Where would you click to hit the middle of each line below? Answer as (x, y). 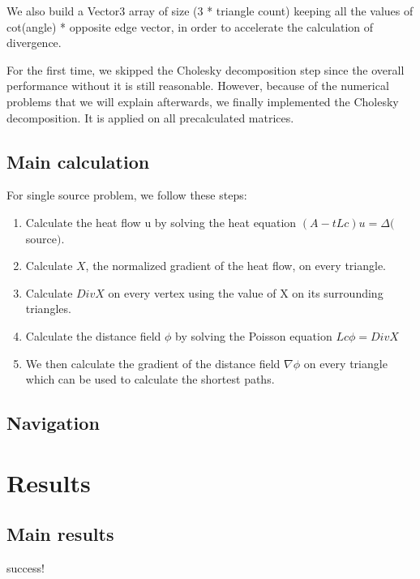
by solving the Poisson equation (254, 335)
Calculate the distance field (93, 335)
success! (26, 568)
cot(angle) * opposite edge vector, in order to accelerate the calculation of (190, 26)
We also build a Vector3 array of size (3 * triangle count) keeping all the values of (210, 11)
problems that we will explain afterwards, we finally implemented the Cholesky (203, 101)
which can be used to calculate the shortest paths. (150, 379)
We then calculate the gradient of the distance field (153, 363)
